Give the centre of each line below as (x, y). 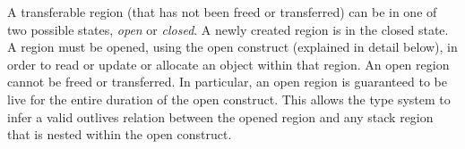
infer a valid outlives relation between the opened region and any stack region (220, 116)
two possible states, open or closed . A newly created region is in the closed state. (228, 29)
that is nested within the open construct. (120, 134)
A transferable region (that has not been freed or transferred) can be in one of (222, 12)
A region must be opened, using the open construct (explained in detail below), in (232, 47)
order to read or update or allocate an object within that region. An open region (228, 64)
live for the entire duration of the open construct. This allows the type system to (229, 99)
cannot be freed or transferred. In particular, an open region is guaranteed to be (227, 82)
